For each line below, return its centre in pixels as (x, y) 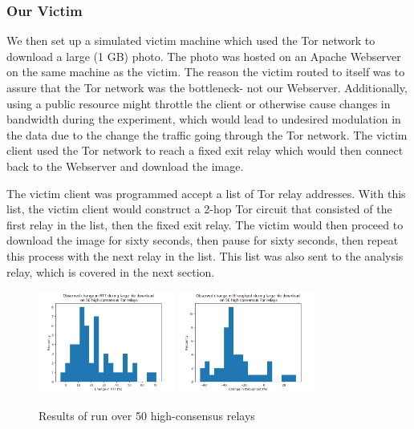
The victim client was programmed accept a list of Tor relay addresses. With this (206, 193)
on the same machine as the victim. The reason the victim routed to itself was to (206, 72)
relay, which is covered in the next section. (111, 271)
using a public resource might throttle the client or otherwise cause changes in (199, 103)
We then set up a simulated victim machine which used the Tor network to (191, 40)
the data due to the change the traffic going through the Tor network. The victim (207, 134)
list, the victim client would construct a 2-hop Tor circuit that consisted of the (199, 209)
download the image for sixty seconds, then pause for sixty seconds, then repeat (203, 240)
